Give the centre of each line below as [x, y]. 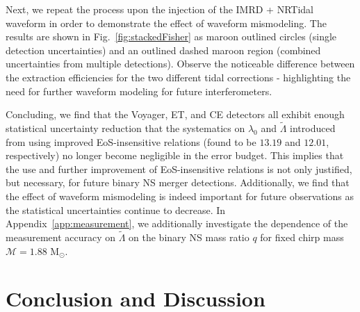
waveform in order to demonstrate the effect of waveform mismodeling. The [166, 23]
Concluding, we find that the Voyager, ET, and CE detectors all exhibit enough [175, 114]
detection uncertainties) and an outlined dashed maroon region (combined [163, 50]
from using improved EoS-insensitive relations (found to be [131, 141]
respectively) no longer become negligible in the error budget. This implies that [175, 155]
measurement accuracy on [61, 237]
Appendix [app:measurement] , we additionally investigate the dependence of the [177, 223]
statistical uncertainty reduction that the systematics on [125, 128]
